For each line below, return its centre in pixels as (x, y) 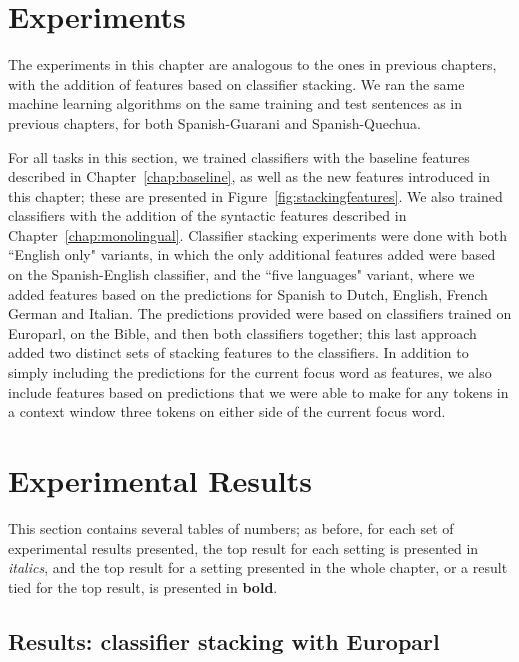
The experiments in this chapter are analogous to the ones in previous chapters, (252, 64)
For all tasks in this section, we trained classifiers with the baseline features (239, 156)
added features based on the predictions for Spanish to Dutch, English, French (248, 293)
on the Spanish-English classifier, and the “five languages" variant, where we (241, 274)
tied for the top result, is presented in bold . (143, 586)
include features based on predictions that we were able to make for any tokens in (258, 391)
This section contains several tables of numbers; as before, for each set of (231, 527)
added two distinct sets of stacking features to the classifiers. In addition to (238, 352)
